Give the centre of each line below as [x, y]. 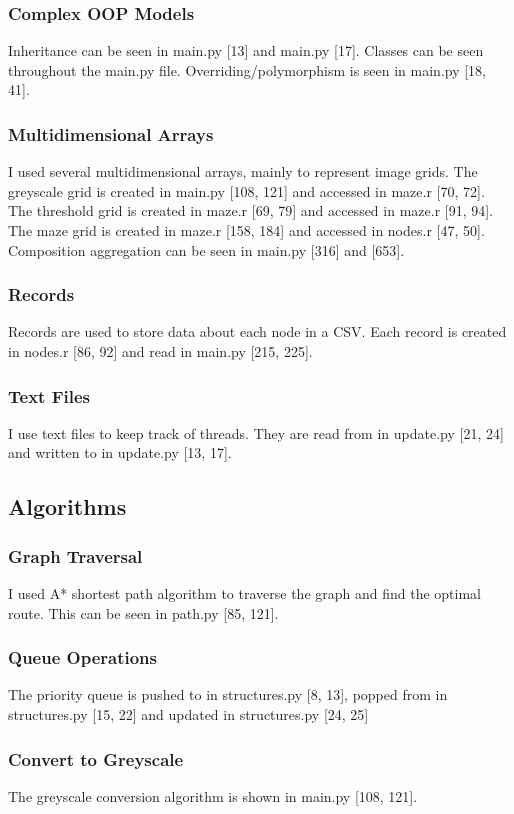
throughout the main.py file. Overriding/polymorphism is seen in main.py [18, [247, 69]
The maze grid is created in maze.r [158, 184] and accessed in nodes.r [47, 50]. [246, 230]
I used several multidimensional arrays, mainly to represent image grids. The [243, 171]
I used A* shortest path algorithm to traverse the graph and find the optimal [245, 593]
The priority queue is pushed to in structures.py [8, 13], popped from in [228, 694]
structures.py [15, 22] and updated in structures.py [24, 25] [188, 714]
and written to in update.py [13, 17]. [120, 452]
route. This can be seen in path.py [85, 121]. [143, 612]
